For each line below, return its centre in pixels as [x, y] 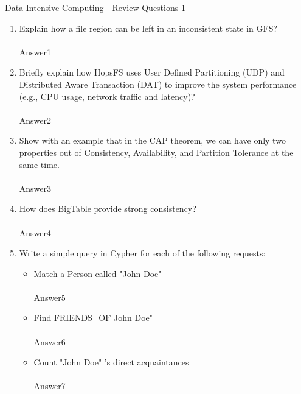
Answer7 [50, 386]
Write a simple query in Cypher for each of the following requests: [142, 253]
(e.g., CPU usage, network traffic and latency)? [107, 96]
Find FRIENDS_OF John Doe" [93, 318]
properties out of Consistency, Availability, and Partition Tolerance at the [156, 152]
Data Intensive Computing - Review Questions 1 [95, 7]
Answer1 [35, 51]
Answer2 [35, 120]
